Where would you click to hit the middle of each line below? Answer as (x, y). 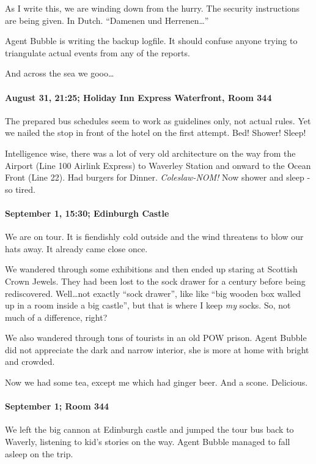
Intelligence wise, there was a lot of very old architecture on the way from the (150, 153)
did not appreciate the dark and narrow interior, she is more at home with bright (157, 349)
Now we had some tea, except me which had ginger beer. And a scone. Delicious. (156, 382)
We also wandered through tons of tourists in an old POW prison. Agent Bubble (156, 338)
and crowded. (30, 361)
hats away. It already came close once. (76, 248)
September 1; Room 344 (57, 406)
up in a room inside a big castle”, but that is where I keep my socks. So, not (148, 305)
